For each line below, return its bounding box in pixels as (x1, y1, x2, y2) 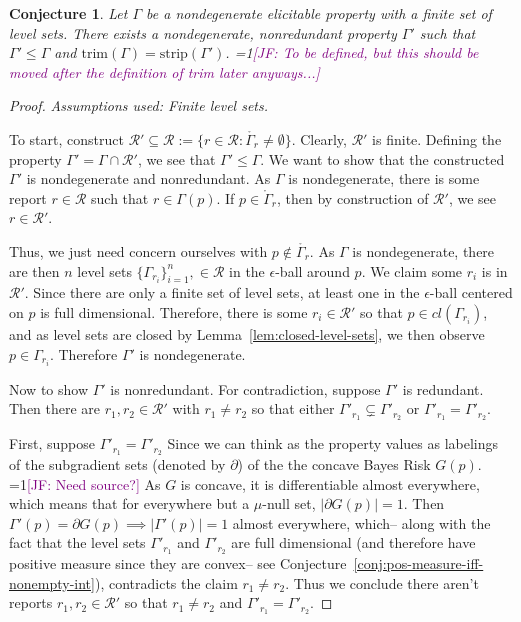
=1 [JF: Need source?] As (9, 473, 161, 494)
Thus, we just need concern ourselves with (9, 240, 268, 261)
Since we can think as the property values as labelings (167, 433, 499, 454)
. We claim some (361, 260, 463, 281)
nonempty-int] (9, 572, 95, 593)
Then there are (9, 398, 101, 419)
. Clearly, (291, 128, 347, 149)
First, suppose (9, 433, 96, 454)
